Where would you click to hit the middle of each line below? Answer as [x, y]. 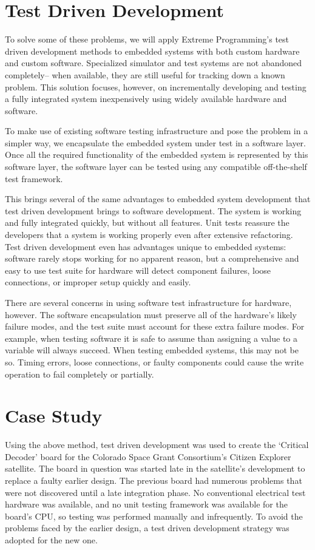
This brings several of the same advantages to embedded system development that [158, 199]
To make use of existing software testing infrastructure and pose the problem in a [157, 131]
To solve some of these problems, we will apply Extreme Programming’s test [147, 39]
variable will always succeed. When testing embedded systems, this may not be [152, 350]
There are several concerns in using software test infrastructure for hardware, [148, 302]
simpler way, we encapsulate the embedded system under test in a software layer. [155, 142]
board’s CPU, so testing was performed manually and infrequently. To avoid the [154, 516]
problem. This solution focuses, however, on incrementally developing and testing [156, 87]
